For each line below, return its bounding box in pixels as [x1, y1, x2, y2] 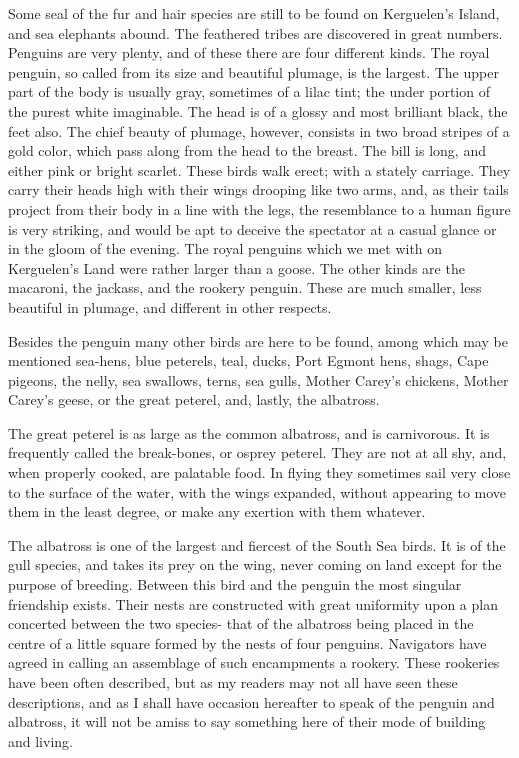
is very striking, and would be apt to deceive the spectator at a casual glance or [8, 218, 497, 239]
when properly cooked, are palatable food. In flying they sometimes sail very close [8, 462, 511, 483]
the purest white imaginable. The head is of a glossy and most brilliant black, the [8, 100, 508, 121]
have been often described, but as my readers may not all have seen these [8, 672, 458, 692]
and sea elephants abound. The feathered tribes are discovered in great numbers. [8, 22, 503, 43]
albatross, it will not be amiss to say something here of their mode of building [8, 711, 486, 732]
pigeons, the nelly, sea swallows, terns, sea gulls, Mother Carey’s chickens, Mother [8, 369, 509, 390]
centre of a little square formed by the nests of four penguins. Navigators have [8, 632, 487, 653]
